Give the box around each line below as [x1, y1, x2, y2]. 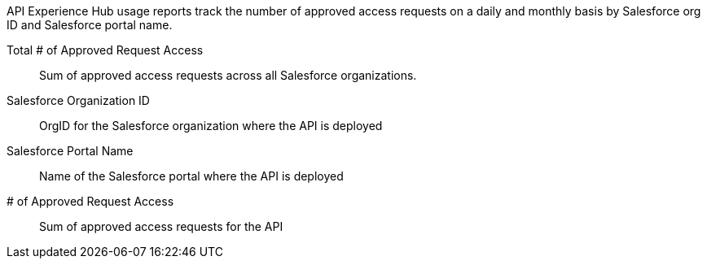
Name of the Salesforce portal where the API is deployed [39, 169, 344, 183]
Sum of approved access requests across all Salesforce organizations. [39, 68, 417, 82]
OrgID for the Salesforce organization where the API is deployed [39, 119, 383, 132]
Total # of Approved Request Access [7, 43, 204, 57]
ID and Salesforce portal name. [7, 18, 173, 32]
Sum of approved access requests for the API [39, 219, 283, 233]
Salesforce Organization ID [7, 93, 150, 107]
